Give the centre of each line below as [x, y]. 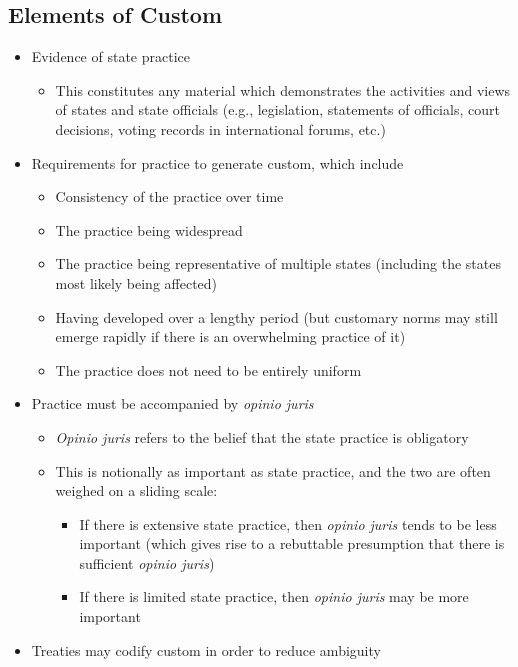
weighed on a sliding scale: [136, 490]
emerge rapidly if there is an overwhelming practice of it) [230, 336]
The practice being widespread [149, 229]
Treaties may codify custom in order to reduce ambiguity [206, 649]
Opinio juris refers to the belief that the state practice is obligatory [262, 436]
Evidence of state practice [110, 56]
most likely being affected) [136, 282]
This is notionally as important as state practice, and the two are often [273, 470]
